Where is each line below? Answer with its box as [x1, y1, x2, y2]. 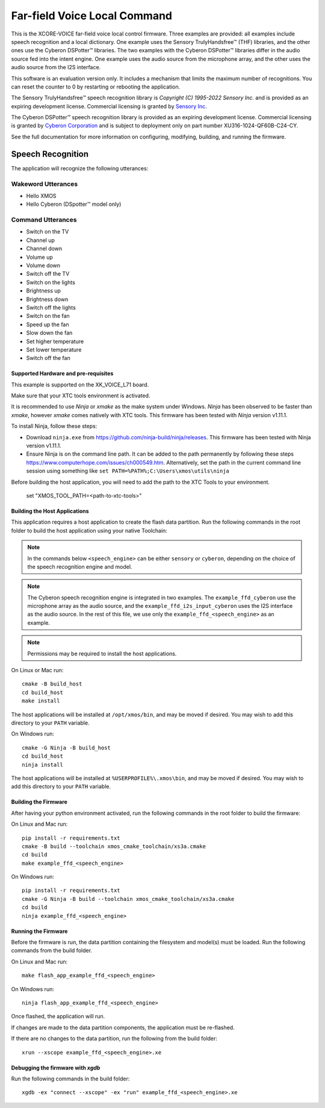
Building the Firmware [11, 798, 67, 806]
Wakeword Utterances [11, 179, 78, 188]
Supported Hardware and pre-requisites [11, 370, 114, 377]
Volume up [26, 253, 54, 261]
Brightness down [26, 296, 69, 303]
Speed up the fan [26, 321, 69, 328]
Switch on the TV [26, 228, 69, 235]
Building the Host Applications [11, 507, 90, 515]
